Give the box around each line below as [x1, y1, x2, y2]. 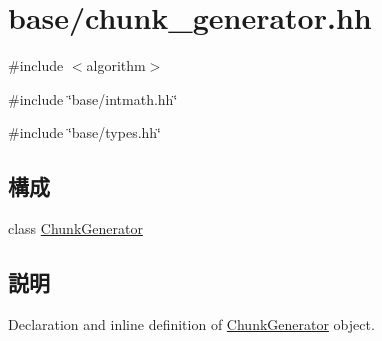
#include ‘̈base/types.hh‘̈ [8, 122, 162, 143]
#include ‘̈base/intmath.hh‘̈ [8, 88, 178, 109]
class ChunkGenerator [8, 218, 143, 239]
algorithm [86, 55, 146, 76]
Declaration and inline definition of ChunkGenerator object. [8, 313, 375, 334]
